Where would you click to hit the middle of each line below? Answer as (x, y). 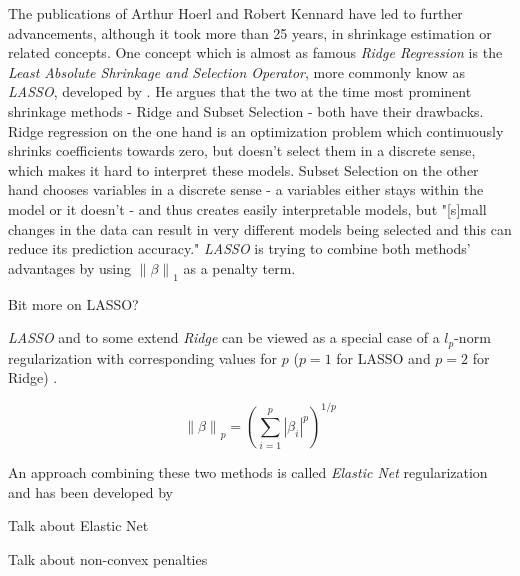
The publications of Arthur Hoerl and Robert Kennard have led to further (235, 13)
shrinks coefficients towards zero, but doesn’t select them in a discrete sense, (242, 150)
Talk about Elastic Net (78, 525)
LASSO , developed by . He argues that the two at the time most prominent (240, 91)
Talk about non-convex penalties (108, 559)
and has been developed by (90, 491)
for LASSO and (383, 357)
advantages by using (70, 267)
